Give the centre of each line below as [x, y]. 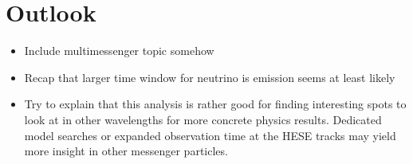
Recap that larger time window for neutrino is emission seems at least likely [210, 77]
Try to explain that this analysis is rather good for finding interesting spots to [215, 104]
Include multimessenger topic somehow [119, 51]
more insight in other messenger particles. [126, 151]
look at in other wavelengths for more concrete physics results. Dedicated [203, 119]
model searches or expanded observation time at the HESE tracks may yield [210, 135]
